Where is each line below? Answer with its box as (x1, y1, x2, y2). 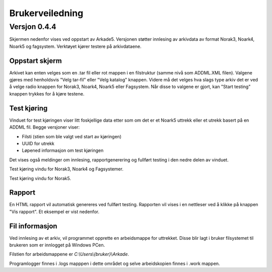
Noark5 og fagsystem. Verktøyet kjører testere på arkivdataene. (9, 43, 142, 49)
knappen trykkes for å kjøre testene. (9, 90, 85, 97)
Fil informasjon (9, 222, 57, 230)
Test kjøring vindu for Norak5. (9, 175, 72, 181)
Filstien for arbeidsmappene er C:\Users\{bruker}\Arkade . (9, 251, 129, 257)
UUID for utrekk (22, 140, 55, 146)
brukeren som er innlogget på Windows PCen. (9, 242, 105, 248)
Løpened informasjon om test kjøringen (22, 147, 104, 153)
